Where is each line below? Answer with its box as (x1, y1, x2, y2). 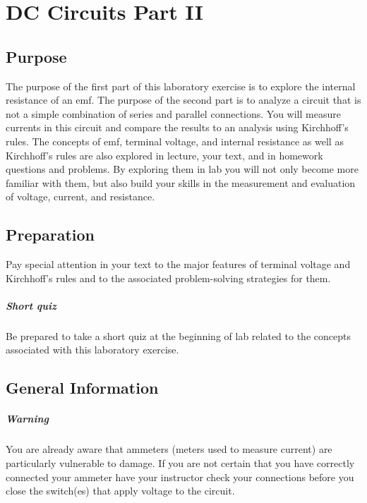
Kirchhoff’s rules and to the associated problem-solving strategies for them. (6, 270, 331, 285)
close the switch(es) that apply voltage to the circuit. (6, 483, 235, 498)
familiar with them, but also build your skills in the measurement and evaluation (6, 175, 356, 190)
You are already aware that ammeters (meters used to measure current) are (6, 442, 332, 456)
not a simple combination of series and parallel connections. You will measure (6, 106, 341, 121)
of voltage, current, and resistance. (6, 189, 155, 204)
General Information (6, 377, 159, 399)
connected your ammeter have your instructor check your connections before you (6, 469, 354, 484)
